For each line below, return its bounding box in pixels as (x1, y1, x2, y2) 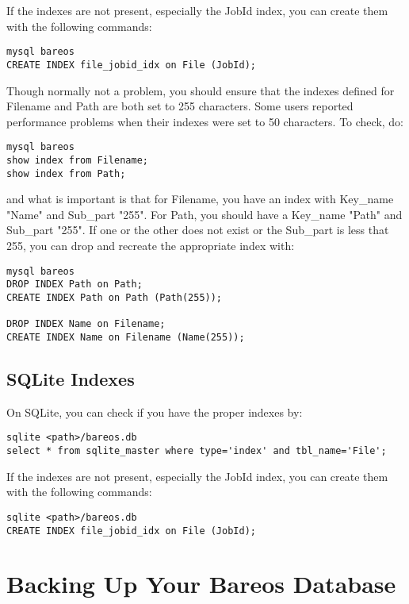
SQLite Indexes (6, 366, 135, 390)
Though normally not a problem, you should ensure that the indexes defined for (6, 82, 395, 98)
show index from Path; (6, 167, 126, 179)
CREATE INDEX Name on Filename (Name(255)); (6, 331, 245, 343)
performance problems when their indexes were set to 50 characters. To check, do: (6, 113, 404, 129)
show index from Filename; (6, 154, 148, 166)
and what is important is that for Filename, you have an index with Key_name (6, 190, 394, 207)
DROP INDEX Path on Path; (6, 279, 143, 290)
